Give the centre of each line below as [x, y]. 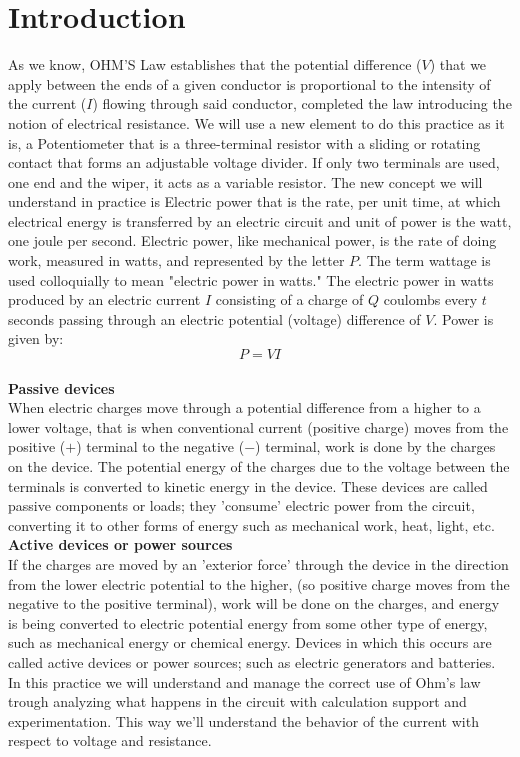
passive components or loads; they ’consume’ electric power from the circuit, [241, 505]
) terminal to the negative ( [160, 446]
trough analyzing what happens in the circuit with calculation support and [237, 701]
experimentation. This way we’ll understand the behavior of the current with [243, 720]
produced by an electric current [104, 299]
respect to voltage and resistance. [110, 740]
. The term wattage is [424, 260]
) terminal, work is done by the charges [375, 446]
